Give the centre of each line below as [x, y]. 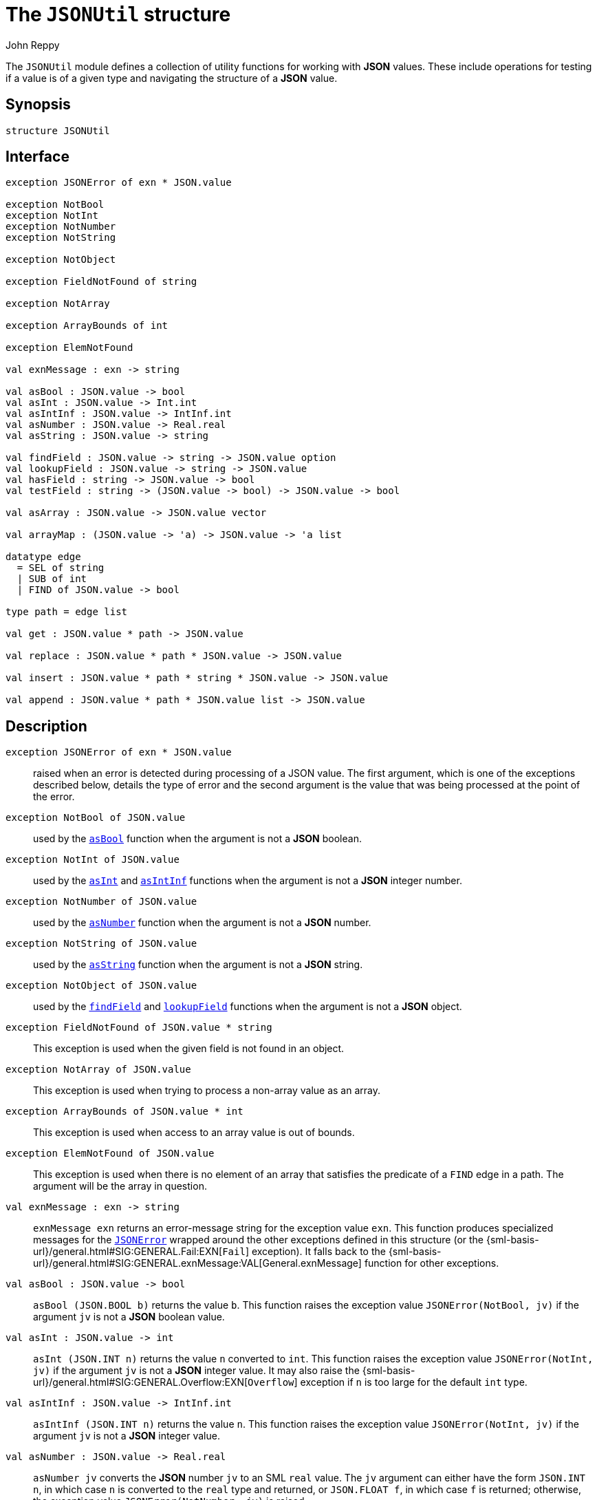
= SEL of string [61, 568]
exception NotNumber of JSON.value [101, 902]
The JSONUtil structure [118, 14]
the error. [54, 797]
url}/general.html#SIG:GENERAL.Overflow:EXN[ [141, 1382]
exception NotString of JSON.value [101, 944]
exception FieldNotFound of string [101, 282]
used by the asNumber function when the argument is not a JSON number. [202, 923]
